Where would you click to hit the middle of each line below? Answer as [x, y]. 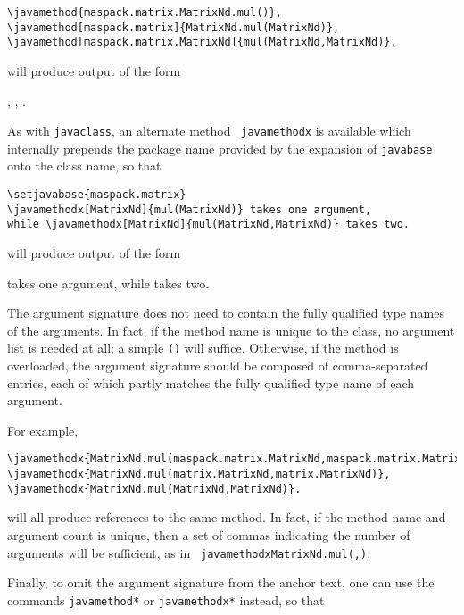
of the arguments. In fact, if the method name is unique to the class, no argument [231, 330]
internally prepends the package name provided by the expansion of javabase [220, 148]
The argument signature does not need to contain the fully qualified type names [226, 313]
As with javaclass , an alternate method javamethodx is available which [209, 131]
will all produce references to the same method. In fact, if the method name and [227, 517]
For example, [43, 430]
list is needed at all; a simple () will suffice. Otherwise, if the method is [203, 348]
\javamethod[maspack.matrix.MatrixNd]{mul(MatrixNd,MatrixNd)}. [202, 42]
